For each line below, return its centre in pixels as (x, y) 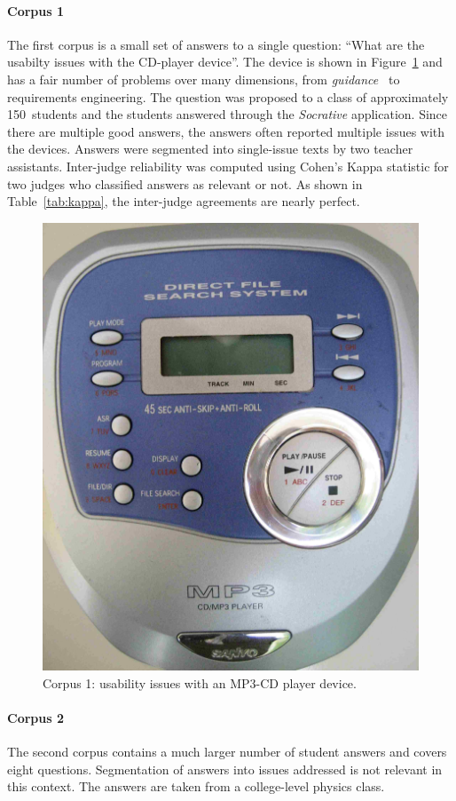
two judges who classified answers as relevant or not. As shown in (185, 183)
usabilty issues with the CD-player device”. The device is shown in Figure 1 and (225, 62)
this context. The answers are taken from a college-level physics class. (196, 786)
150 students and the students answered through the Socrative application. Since (228, 114)
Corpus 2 (35, 717)
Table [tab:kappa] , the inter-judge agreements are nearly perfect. (184, 201)
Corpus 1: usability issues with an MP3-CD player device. (200, 682)
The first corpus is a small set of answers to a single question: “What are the (216, 44)
